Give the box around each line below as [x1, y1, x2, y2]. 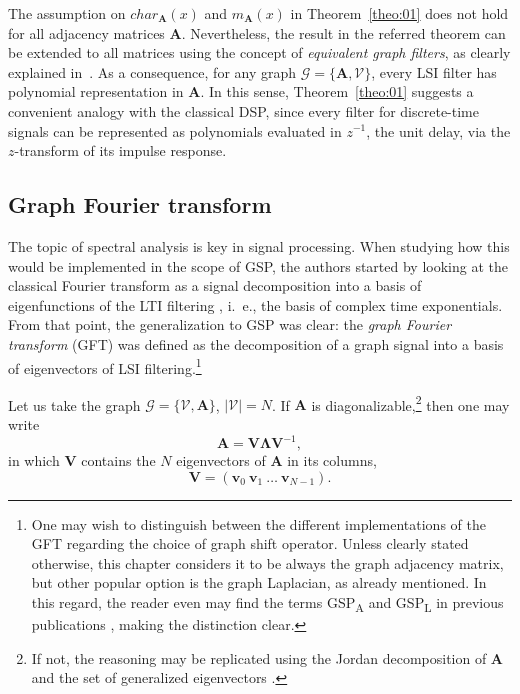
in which [8, 450, 60, 471]
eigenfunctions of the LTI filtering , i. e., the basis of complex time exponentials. [8, 294, 503, 315]
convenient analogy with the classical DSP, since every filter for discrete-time [8, 100, 479, 121]
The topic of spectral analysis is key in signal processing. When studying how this [8, 235, 510, 256]
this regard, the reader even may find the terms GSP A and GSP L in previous [31, 592, 504, 615]
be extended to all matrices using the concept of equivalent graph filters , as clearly [8, 42, 511, 63]
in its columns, [287, 450, 377, 471]
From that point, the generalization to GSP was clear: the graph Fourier [8, 314, 452, 335]
